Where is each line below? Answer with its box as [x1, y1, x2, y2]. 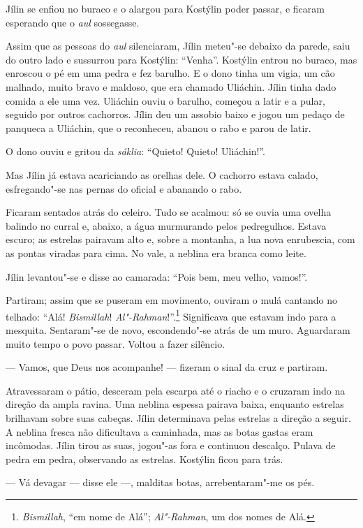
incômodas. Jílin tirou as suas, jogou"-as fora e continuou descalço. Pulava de [6, 438, 336, 453]
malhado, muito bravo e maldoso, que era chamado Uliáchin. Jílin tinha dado [6, 79, 336, 94]
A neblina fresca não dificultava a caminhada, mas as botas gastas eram [6, 424, 313, 439]
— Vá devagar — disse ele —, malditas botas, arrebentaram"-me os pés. [6, 475, 315, 490]
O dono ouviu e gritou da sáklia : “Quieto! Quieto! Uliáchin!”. [6, 144, 266, 159]
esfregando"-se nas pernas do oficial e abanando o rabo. [6, 181, 242, 196]
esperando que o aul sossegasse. [6, 15, 140, 29]
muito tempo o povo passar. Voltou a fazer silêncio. [6, 336, 225, 351]
